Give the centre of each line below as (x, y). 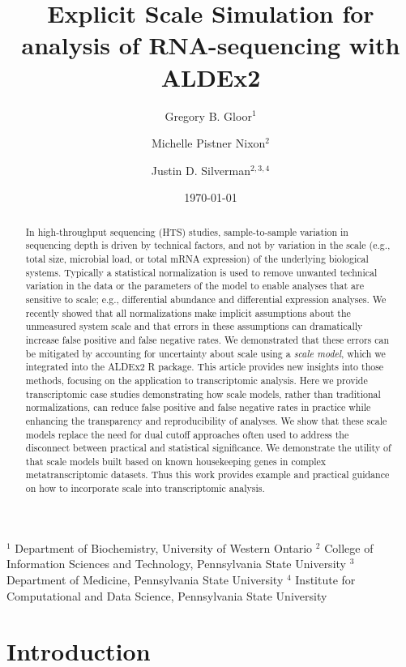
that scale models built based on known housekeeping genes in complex (176, 461)
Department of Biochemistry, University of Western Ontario (164, 547)
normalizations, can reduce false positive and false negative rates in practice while (198, 407)
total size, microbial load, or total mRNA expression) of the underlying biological (197, 258)
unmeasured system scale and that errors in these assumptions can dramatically (194, 326)
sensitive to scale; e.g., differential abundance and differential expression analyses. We (206, 299)
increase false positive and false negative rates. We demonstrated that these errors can (207, 339)
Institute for (325, 579)
